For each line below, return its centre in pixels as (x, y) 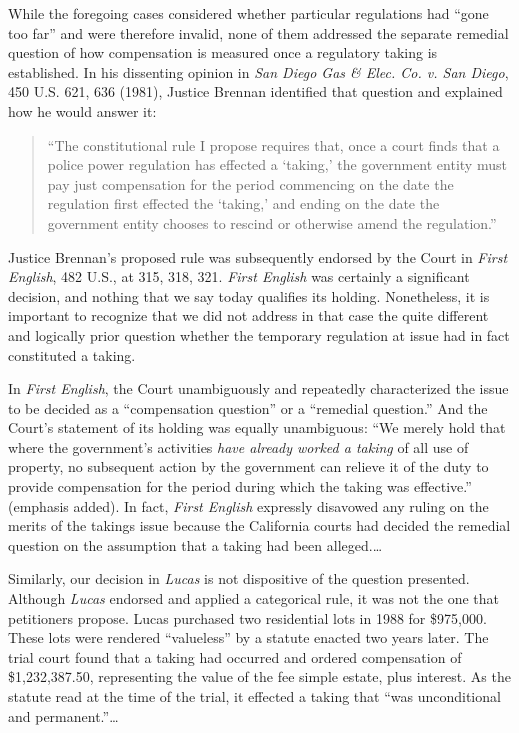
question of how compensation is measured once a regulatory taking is (223, 52)
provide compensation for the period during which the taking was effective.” (240, 486)
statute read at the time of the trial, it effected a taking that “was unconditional (254, 696)
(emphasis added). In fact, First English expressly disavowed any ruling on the (248, 505)
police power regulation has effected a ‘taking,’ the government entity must (277, 164)
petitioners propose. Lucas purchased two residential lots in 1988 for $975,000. (247, 617)
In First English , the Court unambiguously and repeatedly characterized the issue (258, 388)
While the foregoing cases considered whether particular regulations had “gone (248, 13)
